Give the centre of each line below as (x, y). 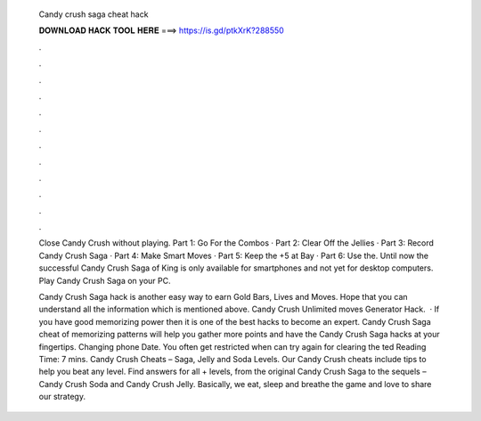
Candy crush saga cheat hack (94, 14)
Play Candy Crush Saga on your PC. (105, 280)
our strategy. (62, 397)
